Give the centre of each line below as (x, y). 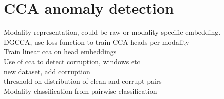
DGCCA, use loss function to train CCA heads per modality (97, 42)
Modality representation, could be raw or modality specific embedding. (112, 32)
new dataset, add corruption (47, 71)
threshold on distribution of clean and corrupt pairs (83, 81)
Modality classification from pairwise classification (81, 90)
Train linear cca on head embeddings (60, 51)
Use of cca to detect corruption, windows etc (72, 61)
